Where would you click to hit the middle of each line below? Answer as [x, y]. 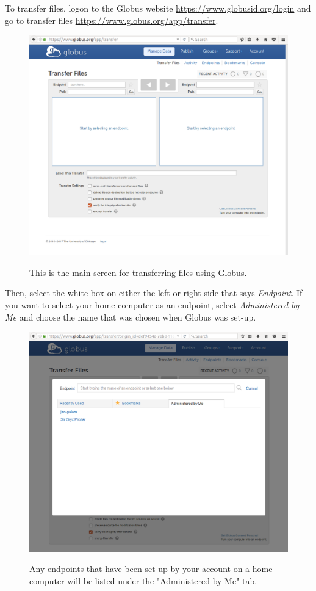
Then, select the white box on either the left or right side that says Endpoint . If [154, 293]
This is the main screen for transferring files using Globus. [138, 272]
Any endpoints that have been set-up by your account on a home [151, 569]
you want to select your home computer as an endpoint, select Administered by [152, 305]
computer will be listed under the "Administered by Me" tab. [143, 581]
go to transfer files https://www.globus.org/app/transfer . [112, 20]
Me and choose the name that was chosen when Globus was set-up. [131, 317]
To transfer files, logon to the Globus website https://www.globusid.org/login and [158, 8]
